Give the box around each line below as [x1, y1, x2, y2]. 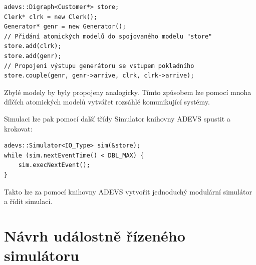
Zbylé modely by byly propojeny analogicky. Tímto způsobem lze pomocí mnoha [4, 86, 251, 97]
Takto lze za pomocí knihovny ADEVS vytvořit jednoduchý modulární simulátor [4, 186, 252, 196]
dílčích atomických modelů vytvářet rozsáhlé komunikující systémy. [4, 96, 210, 107]
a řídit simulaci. [4, 196, 53, 206]
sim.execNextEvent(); [18, 161, 90, 169]
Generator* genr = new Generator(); [4, 23, 126, 30]
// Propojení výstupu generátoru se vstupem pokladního [4, 62, 194, 69]
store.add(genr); [4, 52, 62, 59]
